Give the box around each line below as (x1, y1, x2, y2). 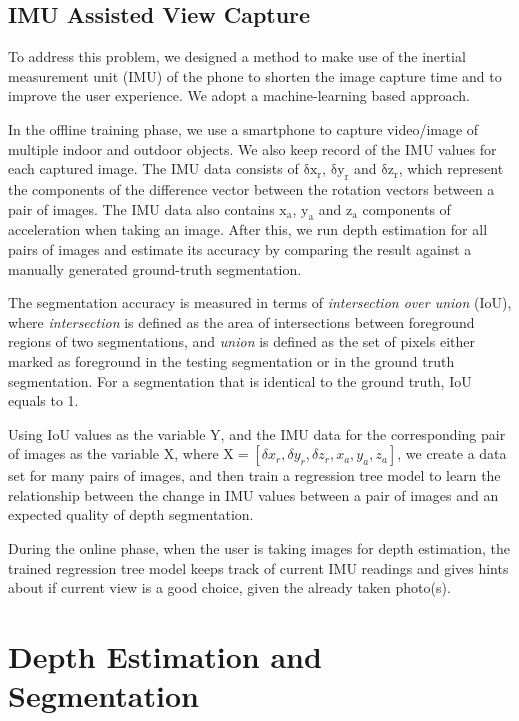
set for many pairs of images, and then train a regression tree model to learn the (8, 465, 501, 486)
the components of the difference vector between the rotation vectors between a (8, 178, 495, 199)
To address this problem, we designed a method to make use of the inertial (8, 46, 466, 67)
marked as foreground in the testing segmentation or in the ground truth (8, 350, 455, 371)
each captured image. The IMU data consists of (8, 158, 299, 179)
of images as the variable (8, 443, 160, 464)
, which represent (398, 158, 504, 179)
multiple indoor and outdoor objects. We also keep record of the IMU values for (8, 138, 497, 159)
